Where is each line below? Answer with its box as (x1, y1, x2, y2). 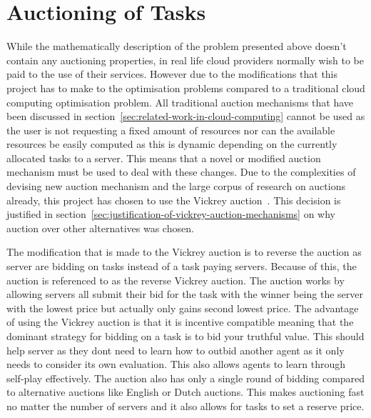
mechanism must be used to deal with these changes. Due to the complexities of (6, 164, 356, 179)
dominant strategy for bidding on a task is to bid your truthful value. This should (6, 329, 365, 343)
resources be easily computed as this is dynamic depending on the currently (6, 136, 337, 151)
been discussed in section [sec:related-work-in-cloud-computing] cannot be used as (6, 109, 365, 124)
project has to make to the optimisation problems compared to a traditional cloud (6, 80, 365, 95)
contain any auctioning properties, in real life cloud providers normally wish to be (6, 52, 365, 67)
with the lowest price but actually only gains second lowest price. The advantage (6, 300, 359, 315)
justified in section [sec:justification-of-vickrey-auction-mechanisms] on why (6, 206, 335, 222)
